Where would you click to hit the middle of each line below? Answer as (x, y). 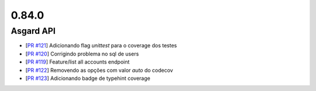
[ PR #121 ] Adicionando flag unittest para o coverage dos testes (101, 45)
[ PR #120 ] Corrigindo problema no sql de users (82, 54)
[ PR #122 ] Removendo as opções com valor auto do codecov (99, 70)
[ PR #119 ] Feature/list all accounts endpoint (78, 62)
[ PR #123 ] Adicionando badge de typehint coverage (88, 78)
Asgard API (33, 31)
